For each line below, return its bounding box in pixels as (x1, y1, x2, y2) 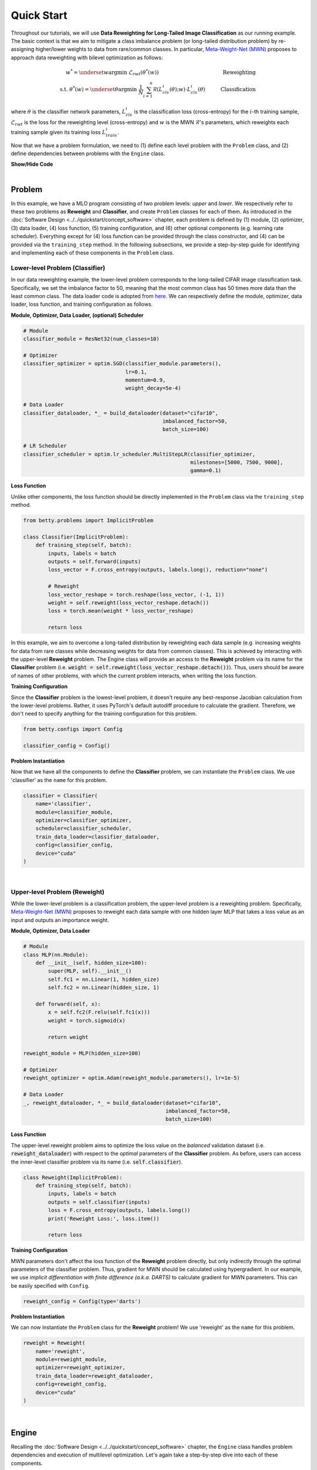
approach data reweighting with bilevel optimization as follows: (11, 54, 163, 61)
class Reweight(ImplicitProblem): (23, 1174, 123, 1181)
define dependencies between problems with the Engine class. (11, 150, 166, 157)
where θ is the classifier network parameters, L (11, 108, 126, 115)
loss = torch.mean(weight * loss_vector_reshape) (48, 607, 194, 614)
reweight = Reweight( (23, 1339, 86, 1347)
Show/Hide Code (11, 161, 53, 168)
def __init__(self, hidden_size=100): (35, 960, 147, 966)
